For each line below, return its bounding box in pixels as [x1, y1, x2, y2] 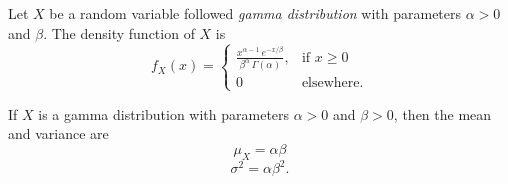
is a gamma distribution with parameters [38, 103, 290, 124]
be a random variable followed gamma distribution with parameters [49, 3, 462, 23]
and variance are [8, 123, 109, 144]
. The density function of [43, 22, 195, 43]
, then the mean [393, 103, 492, 124]
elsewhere [301, 76, 360, 91]
